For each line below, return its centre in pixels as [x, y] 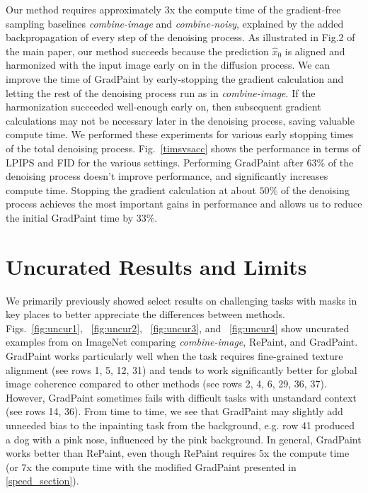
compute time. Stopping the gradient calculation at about [131, 189]
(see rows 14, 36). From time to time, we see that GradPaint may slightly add [174, 411]
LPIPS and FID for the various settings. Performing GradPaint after [155, 162]
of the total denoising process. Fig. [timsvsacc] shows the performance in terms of [183, 148]
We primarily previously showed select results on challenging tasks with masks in [182, 300]
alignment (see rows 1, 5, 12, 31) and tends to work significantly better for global [182, 369]
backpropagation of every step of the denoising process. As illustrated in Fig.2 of [180, 37]
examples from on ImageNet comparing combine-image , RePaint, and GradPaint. [182, 342]
